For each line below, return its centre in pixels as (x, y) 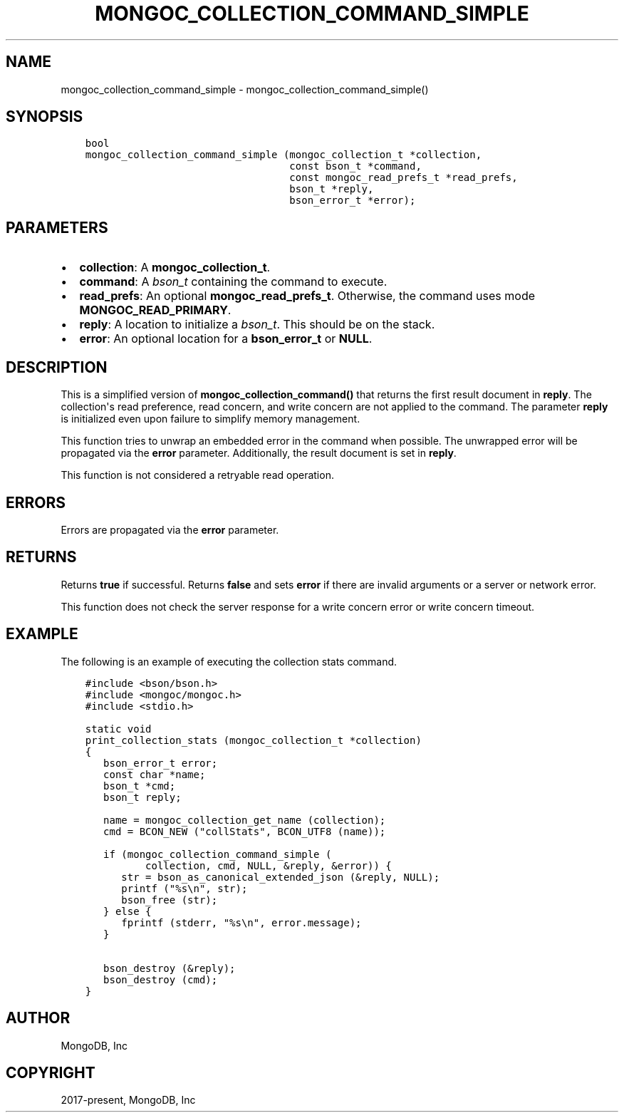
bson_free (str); (170, 900)
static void (118, 729)
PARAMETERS (57, 227)
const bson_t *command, (355, 166)
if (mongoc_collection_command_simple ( (218, 854)
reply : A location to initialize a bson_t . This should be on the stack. (257, 325)
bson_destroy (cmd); (161, 979)
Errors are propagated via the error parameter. (170, 529)
